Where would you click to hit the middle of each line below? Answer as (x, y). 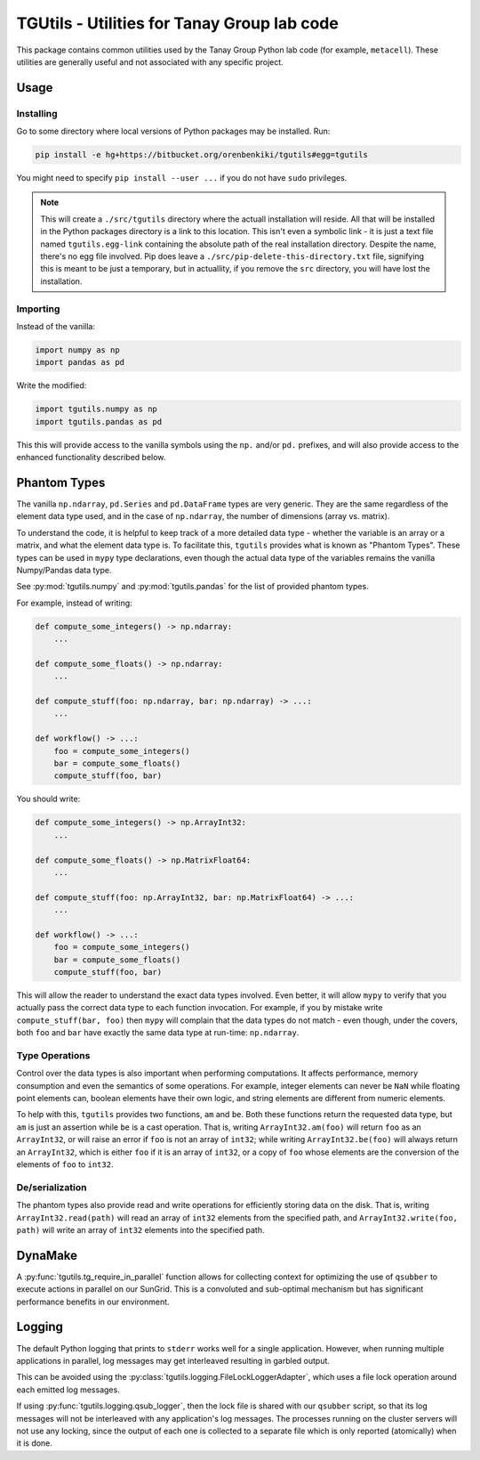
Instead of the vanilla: (56, 326)
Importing (38, 309)
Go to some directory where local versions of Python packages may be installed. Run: (173, 131)
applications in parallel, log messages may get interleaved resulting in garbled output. (173, 1360)
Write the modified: (52, 385)
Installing (37, 113)
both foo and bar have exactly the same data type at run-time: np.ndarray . (158, 1033)
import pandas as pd (80, 362)
